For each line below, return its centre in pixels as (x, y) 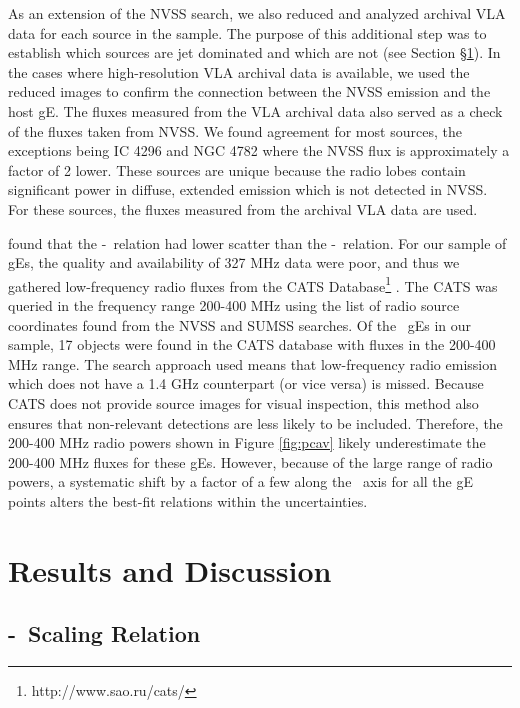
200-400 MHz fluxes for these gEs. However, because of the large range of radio (250, 461)
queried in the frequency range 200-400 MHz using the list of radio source (234, 304)
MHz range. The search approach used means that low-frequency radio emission (252, 363)
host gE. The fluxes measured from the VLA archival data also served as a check (255, 110)
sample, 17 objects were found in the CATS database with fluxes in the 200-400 (252, 344)
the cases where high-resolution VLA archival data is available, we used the (239, 71)
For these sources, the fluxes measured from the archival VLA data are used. (243, 208)
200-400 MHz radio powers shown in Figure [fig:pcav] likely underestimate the (247, 442)
